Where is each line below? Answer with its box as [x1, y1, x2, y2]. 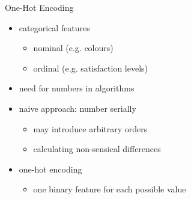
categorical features [19, 21, 90, 34]
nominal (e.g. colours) [33, 41, 114, 54]
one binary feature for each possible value [33, 183, 186, 195]
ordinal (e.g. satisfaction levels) [33, 61, 148, 74]
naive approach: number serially [19, 102, 136, 114]
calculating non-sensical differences [33, 142, 161, 155]
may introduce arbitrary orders [33, 122, 148, 135]
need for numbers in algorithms [19, 82, 135, 94]
